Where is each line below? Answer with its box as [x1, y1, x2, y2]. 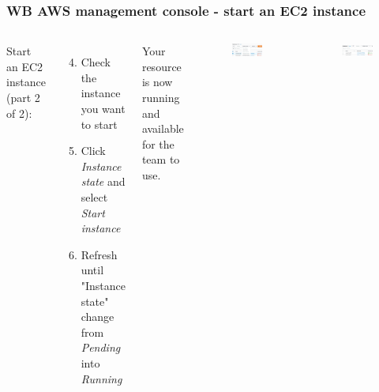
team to [141, 151, 180, 168]
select [81, 188, 108, 205]
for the [141, 135, 174, 152]
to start [81, 115, 118, 132]
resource [141, 58, 182, 74]
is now [141, 73, 173, 90]
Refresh [81, 246, 118, 262]
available [141, 120, 184, 137]
